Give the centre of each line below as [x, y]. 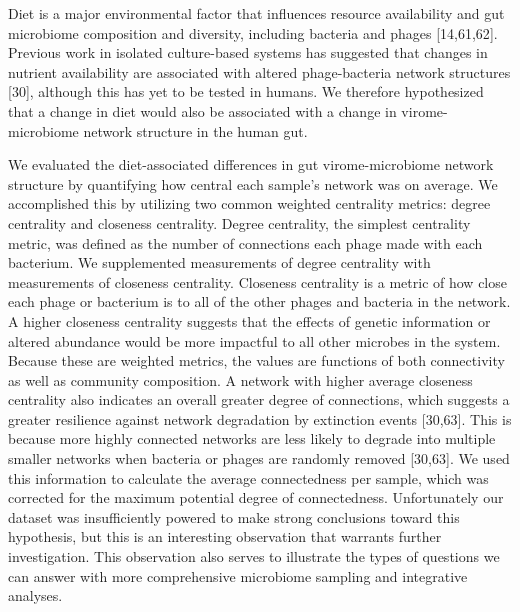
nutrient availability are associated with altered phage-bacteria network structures [259, 71]
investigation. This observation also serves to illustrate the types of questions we [254, 556]
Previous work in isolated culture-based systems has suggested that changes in [248, 52]
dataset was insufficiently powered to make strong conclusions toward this [234, 516]
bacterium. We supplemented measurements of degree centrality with [219, 262]
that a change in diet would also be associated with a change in [202, 110]
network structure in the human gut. [195, 130]
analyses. [35, 595]
